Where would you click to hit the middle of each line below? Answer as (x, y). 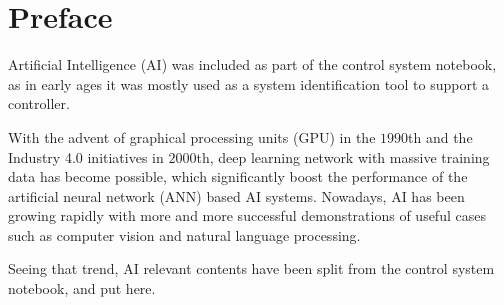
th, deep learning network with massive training (343, 156)
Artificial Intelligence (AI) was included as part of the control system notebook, (252, 64)
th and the (440, 136)
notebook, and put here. (82, 288)
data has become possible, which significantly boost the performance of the (238, 176)
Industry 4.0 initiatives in (86, 156)
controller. (39, 103)
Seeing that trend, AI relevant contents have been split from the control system (251, 268)
